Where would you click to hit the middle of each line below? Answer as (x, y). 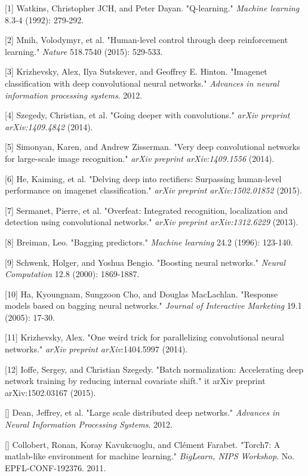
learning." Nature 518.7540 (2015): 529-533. (84, 51)
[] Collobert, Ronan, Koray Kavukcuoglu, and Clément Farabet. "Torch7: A (143, 444)
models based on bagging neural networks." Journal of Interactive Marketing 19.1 (153, 305)
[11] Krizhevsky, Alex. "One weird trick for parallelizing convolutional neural (144, 337)
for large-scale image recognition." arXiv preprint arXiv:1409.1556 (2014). (140, 158)
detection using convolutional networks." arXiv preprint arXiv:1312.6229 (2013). (152, 222)
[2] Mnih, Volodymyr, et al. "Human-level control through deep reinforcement (147, 40)
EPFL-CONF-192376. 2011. (56, 467)
